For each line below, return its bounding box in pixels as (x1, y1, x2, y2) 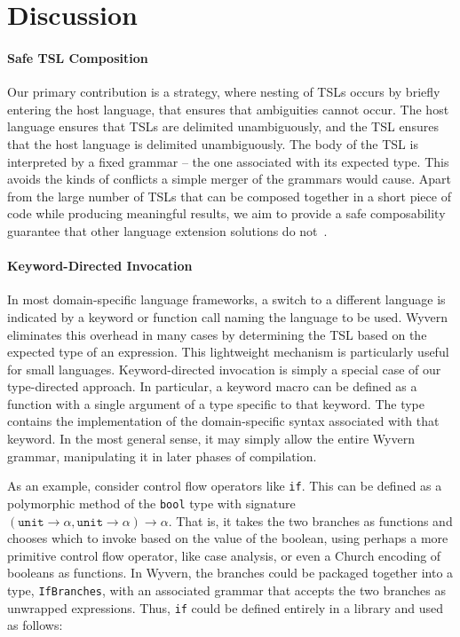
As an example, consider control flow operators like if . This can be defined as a (7, 476, 442, 495)
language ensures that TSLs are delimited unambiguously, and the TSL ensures (7, 117, 439, 136)
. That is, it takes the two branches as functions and (168, 511, 453, 530)
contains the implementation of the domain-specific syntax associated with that (7, 412, 440, 430)
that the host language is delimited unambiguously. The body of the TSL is (7, 134, 418, 153)
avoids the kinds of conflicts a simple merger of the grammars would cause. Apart (7, 169, 451, 188)
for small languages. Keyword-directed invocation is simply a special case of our (7, 359, 441, 378)
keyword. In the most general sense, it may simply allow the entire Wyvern (7, 429, 415, 448)
